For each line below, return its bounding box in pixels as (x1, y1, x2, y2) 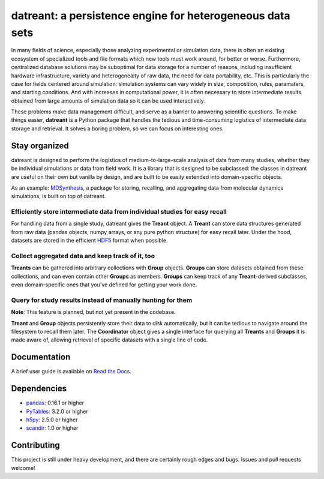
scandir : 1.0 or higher (26, 424, 79, 432)
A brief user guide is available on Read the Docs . (11, 368, 131, 375)
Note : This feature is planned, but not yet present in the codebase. (11, 309, 176, 316)
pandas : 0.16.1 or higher (26, 399, 84, 406)
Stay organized (11, 140, 69, 151)
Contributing (11, 440, 60, 450)
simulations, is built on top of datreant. (11, 193, 106, 200)
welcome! (11, 464, 35, 471)
